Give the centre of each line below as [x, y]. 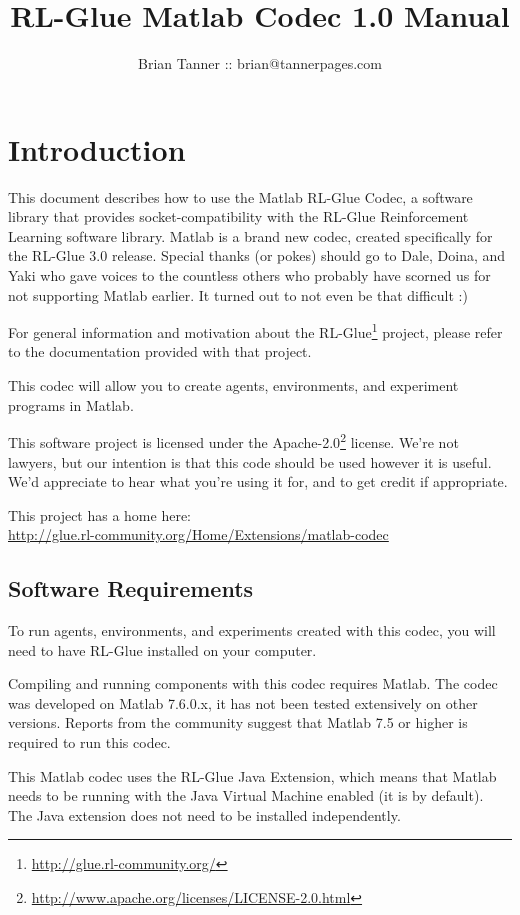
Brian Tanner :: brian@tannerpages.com [260, 63]
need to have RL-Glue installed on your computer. [162, 649]
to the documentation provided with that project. [160, 351]
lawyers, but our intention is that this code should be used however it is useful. [250, 461]
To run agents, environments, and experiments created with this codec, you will [252, 630]
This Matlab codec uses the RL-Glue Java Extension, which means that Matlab [252, 775]
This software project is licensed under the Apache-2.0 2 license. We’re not [233, 440]
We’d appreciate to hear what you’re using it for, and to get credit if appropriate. [258, 481]
